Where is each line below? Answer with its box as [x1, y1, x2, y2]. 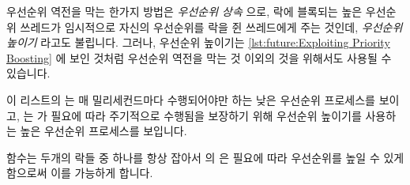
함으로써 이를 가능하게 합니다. [6, 164, 153, 181]
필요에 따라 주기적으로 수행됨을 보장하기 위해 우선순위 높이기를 [51, 107, 362, 123]
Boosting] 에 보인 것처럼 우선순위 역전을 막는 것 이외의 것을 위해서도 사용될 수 [6, 49, 392, 66]
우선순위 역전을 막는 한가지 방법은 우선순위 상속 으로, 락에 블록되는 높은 [6, 3, 363, 19]
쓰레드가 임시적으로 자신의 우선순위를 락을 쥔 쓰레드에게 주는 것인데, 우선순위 [20, 18, 403, 35]
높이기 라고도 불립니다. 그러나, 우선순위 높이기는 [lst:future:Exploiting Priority [6, 34, 390, 51]
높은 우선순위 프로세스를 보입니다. [20, 123, 187, 139]
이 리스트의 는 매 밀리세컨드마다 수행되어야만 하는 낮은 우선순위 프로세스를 [6, 91, 375, 108]
